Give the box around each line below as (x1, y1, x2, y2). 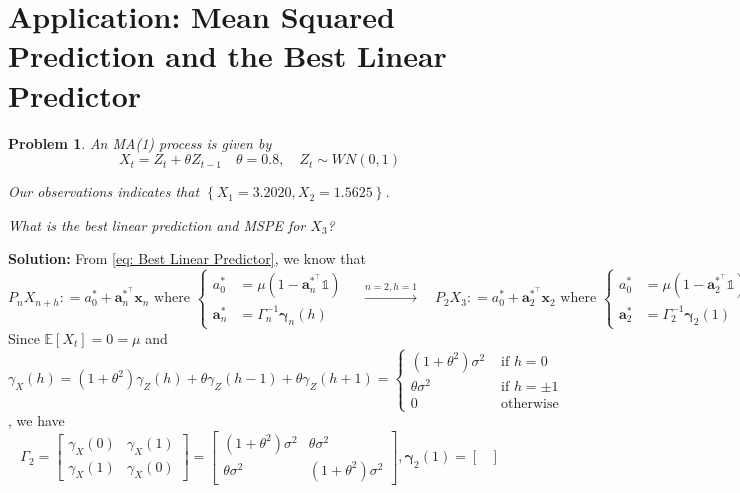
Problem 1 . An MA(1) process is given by (8, 132, 272, 153)
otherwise (501, 396, 559, 411)
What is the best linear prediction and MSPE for (8, 214, 306, 235)
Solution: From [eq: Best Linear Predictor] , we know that (8, 248, 367, 269)
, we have (8, 410, 65, 431)
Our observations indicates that (8, 181, 200, 202)
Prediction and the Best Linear (8, 35, 447, 76)
